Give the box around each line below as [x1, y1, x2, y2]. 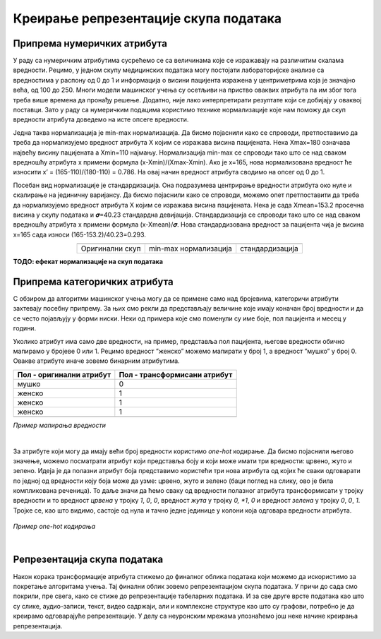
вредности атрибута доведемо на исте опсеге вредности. [13, 115, 189, 124]
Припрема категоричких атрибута [13, 275, 174, 287]
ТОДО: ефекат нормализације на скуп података [13, 258, 164, 266]
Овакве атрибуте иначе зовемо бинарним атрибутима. [13, 357, 180, 365]
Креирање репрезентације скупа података [13, 11, 282, 26]
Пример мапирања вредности [13, 421, 106, 429]
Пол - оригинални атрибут [17, 369, 111, 379]
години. [13, 324, 37, 333]
